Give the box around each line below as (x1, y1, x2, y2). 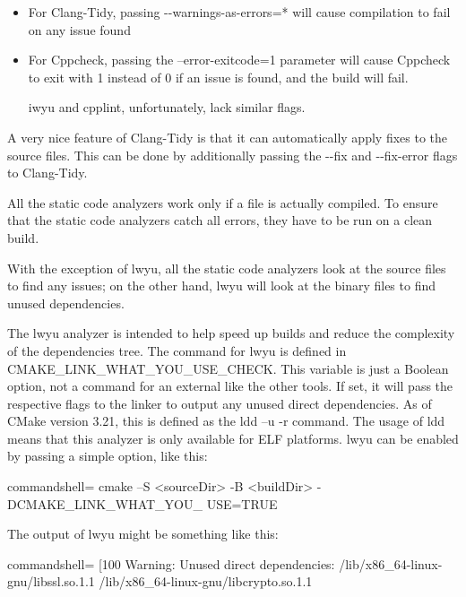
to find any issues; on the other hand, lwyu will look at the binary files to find (7, 276, 436, 295)
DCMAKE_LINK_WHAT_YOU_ (7, 494, 203, 513)
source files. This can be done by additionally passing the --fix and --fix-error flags (7, 145, 458, 164)
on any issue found (28, 20, 131, 39)
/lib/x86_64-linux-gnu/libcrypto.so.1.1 (99, 572, 313, 591)
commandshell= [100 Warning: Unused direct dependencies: (7, 554, 335, 573)
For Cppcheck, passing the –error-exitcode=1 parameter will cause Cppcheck (28, 50, 451, 69)
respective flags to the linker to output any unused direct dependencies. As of (7, 394, 432, 412)
